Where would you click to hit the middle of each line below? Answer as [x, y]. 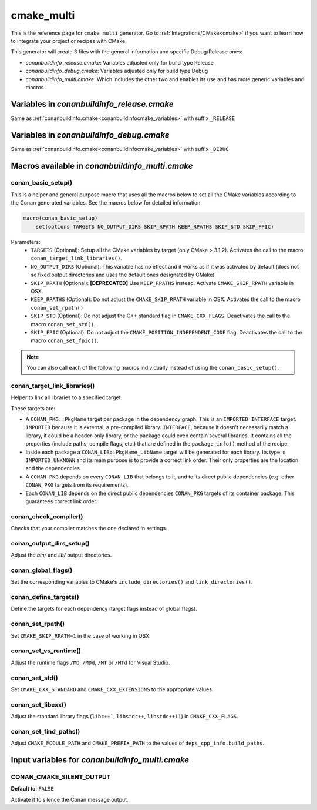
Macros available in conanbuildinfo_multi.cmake [102, 165]
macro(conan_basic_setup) [60, 218]
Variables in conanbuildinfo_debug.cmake [90, 135]
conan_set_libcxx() [39, 704]
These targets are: [33, 408]
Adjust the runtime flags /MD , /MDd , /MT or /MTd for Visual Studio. [90, 662]
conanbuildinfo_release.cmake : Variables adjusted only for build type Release [119, 62]
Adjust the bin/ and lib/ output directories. [61, 555]
